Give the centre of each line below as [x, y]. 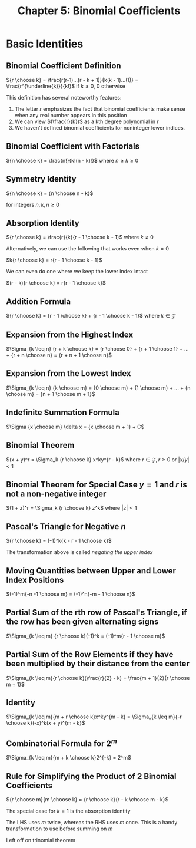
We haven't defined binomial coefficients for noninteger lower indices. [100, 128]
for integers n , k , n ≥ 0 [33, 204]
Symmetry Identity [41, 179]
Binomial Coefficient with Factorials [73, 146]
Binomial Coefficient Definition [64, 66]
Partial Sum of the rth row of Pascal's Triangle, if [97, 613]
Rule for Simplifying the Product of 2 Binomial [91, 776]
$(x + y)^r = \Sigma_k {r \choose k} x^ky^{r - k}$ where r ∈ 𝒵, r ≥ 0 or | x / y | [98, 459]
